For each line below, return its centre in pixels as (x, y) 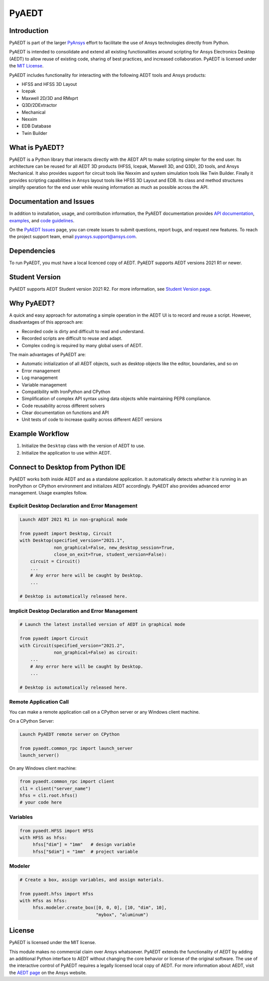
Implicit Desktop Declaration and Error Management (73, 611)
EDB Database (37, 126)
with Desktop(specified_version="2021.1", (72, 540)
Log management (40, 378)
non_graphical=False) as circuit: (96, 653)
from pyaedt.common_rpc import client (67, 781)
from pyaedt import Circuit (54, 639)
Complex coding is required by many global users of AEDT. (82, 345)
